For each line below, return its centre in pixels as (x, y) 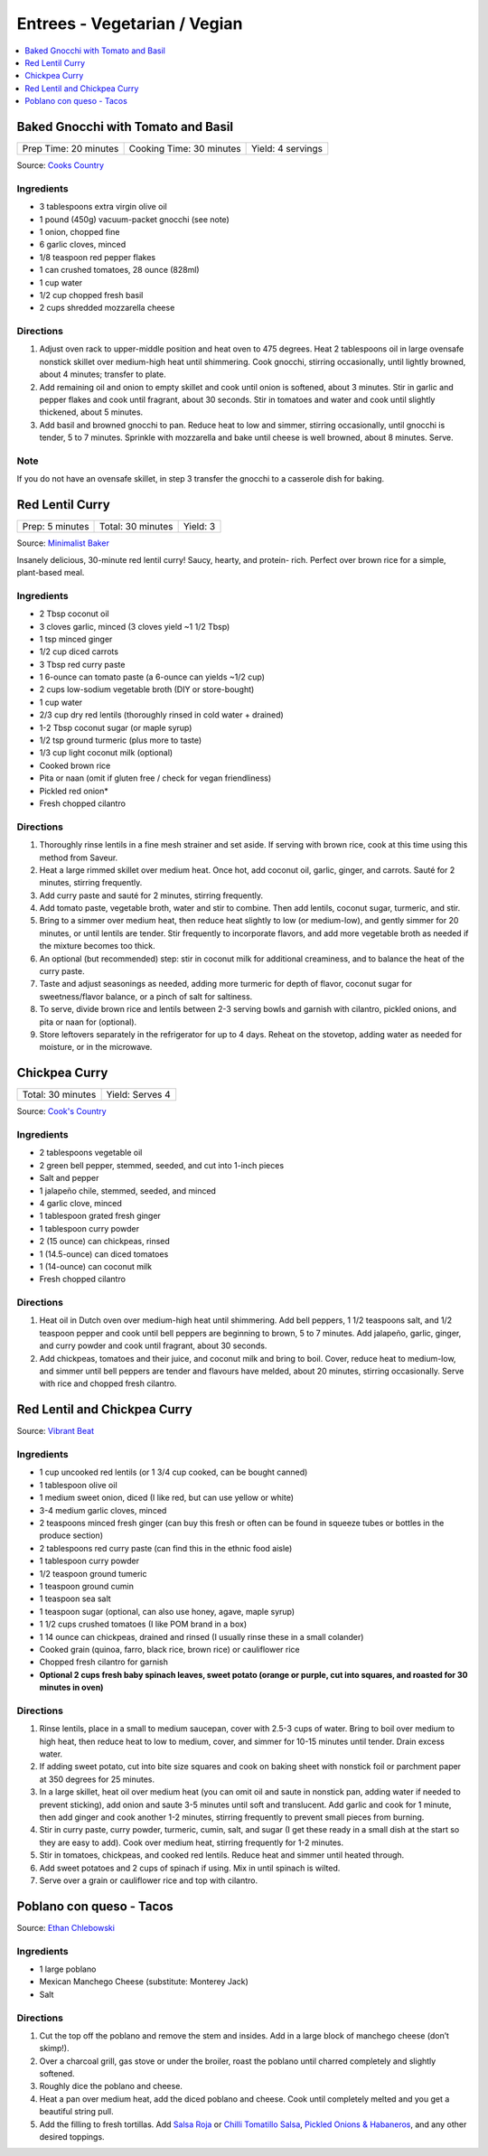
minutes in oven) (71, 1687)
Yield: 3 (199, 527)
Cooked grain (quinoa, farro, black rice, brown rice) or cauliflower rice (169, 1649)
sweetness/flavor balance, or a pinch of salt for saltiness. (146, 996)
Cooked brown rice (75, 765)
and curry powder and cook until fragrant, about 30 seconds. (153, 1345)
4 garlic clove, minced (80, 1203)
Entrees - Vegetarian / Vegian (130, 23)
